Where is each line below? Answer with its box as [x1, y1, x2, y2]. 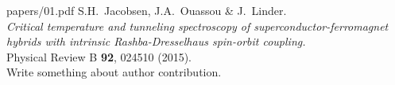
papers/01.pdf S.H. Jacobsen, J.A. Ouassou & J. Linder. [6, 2, 287, 18]
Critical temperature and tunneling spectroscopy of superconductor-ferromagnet [6, 17, 389, 34]
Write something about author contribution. [6, 64, 222, 80]
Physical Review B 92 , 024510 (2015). [6, 48, 192, 65]
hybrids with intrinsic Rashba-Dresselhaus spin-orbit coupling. [6, 33, 306, 50]
